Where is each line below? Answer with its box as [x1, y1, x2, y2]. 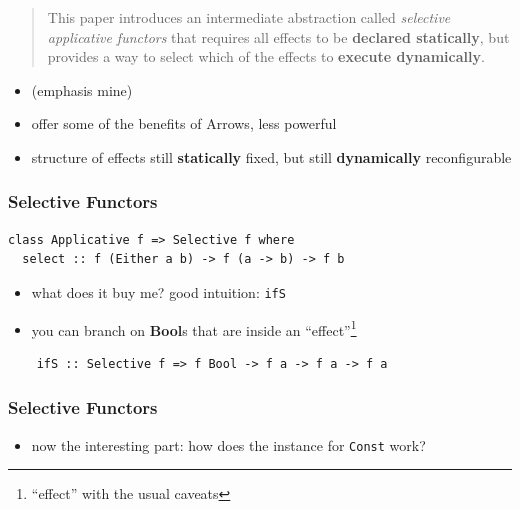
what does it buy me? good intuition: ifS [31, 281, 286, 302]
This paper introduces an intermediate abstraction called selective [47, 7, 451, 27]
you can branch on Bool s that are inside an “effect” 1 [31, 316, 357, 340]
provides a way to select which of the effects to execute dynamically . [47, 46, 485, 67]
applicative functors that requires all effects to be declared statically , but [47, 26, 510, 47]
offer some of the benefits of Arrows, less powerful [31, 113, 337, 134]
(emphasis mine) [31, 79, 133, 100]
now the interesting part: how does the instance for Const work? [31, 434, 426, 455]
